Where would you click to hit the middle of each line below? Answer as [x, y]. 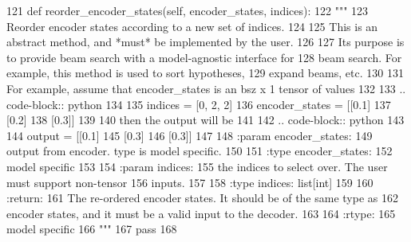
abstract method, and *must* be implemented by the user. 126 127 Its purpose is [205, 42]
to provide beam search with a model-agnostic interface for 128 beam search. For [204, 57]
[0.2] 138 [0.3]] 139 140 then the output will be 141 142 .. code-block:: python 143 [205, 120]
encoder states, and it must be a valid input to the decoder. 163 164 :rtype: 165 [201, 213]
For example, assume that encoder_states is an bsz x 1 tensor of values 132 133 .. [206, 88]
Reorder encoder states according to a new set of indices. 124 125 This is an [192, 26]
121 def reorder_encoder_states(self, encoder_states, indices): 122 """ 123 [188, 10]
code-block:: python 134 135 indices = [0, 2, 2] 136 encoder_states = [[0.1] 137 [199, 104]
